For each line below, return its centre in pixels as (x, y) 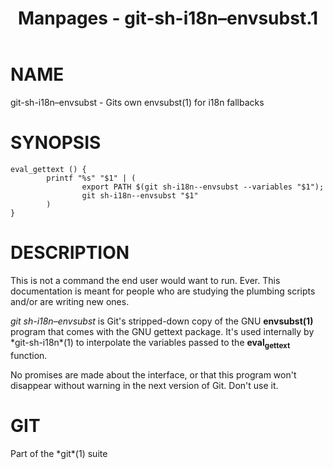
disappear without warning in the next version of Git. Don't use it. (144, 385)
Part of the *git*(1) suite (59, 453)
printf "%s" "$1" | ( (91, 178)
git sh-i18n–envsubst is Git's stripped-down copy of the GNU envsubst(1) (162, 321)
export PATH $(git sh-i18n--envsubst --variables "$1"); (203, 187)
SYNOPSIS (56, 143)
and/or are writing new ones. (70, 301)
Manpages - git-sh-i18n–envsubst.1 (168, 18)
